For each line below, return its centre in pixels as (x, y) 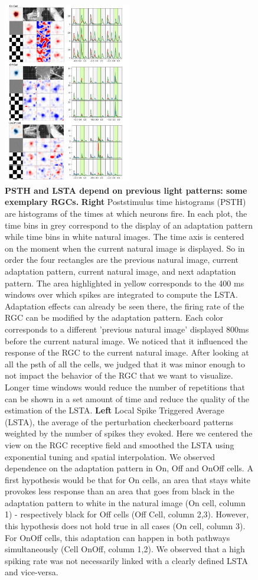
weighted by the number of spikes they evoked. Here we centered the (129, 433)
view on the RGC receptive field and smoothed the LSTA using (120, 444)
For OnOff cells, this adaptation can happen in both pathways (117, 537)
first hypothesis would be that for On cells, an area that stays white (128, 479)
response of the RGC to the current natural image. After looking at (127, 352)
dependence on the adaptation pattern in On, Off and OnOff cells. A (129, 468)
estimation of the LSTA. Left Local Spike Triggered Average (115, 410)
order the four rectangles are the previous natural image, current (122, 260)
